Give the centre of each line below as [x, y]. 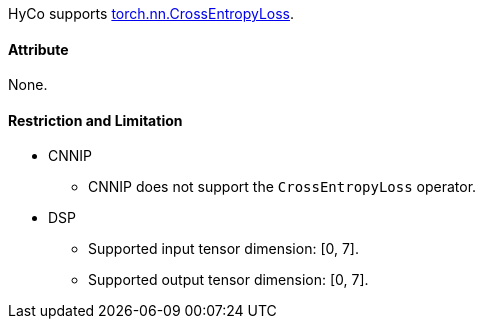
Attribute [38, 49]
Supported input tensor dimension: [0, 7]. [223, 249]
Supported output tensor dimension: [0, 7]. [228, 280]
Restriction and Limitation [95, 120]
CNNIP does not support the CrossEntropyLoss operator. [282, 187]
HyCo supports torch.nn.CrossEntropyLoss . [151, 13]
